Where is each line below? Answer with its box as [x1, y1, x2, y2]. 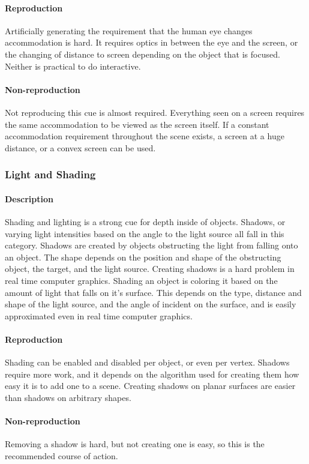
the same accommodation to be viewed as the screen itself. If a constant [5, 118, 269, 130]
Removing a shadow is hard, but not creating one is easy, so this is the [5, 438, 265, 450]
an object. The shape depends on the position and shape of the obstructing [5, 250, 281, 263]
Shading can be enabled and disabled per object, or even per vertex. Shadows [5, 356, 290, 369]
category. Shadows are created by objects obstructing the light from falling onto [5, 239, 298, 252]
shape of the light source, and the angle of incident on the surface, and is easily [5, 298, 296, 310]
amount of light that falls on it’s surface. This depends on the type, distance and [5, 286, 302, 298]
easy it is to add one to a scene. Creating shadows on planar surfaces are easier [5, 379, 296, 392]
